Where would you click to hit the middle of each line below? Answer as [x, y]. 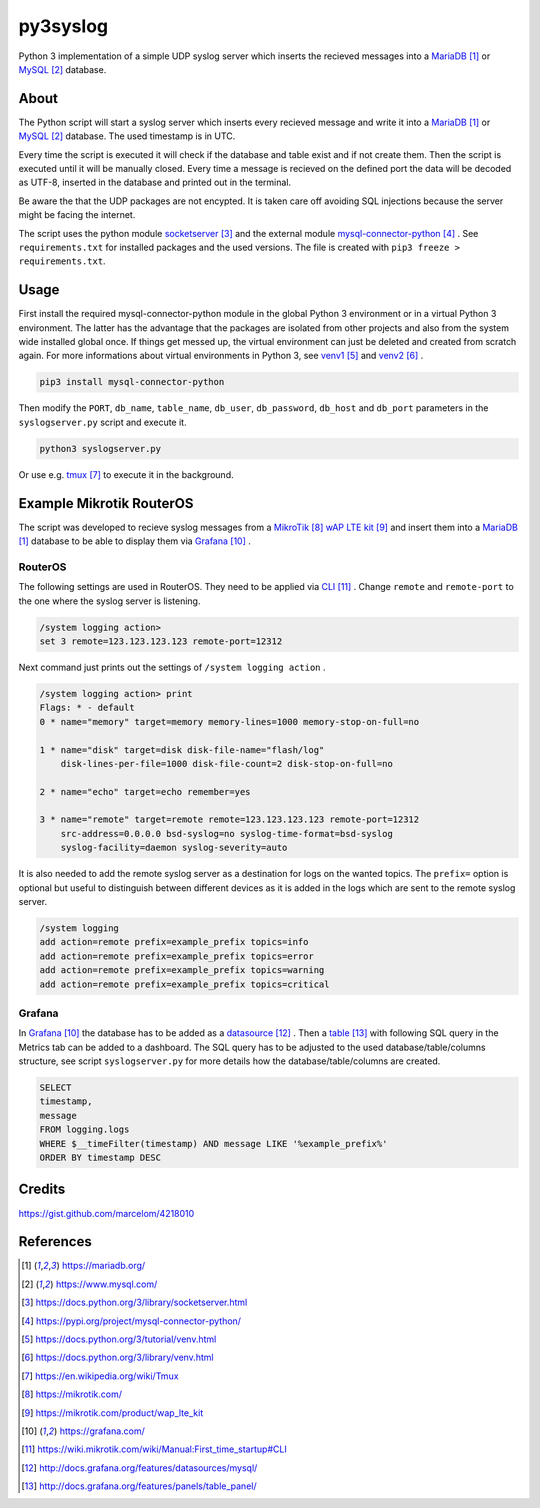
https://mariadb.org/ [103, 1266]
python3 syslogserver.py [100, 448]
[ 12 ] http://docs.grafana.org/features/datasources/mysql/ [139, 1467]
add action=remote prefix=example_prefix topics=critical [184, 984]
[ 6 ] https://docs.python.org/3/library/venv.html [117, 1357]
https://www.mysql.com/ [106, 1284]
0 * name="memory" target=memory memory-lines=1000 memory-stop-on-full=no [229, 721]
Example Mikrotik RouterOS [106, 503]
